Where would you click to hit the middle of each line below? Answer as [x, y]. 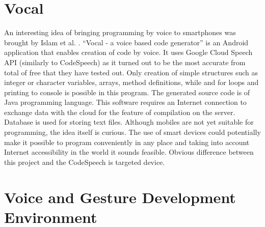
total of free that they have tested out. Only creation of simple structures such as [131, 72]
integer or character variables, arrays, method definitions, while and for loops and [131, 82]
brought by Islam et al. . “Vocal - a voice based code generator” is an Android [126, 42]
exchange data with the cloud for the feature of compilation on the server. [120, 112]
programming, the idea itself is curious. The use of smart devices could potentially [132, 132]
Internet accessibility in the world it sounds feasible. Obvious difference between [129, 152]
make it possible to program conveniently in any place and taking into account [127, 142]
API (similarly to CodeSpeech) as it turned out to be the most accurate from [125, 62]
